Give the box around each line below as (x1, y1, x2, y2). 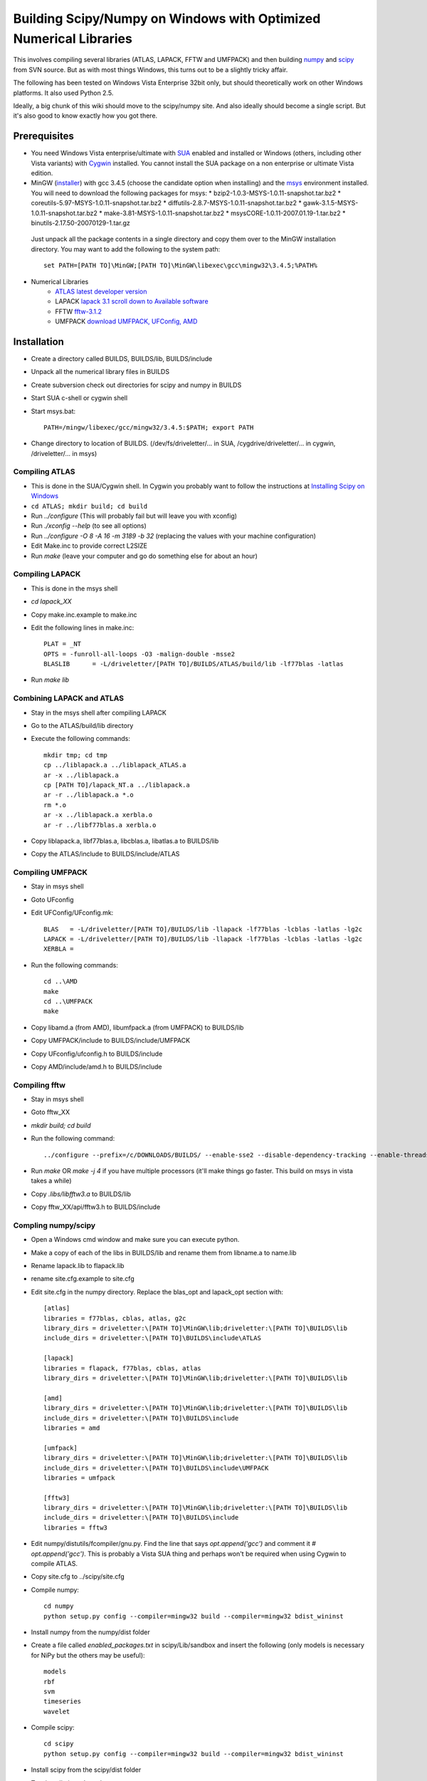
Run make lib (31, 675, 70, 684)
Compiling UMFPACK (13, 868, 88, 878)
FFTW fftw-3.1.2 (55, 307, 102, 316)
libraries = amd (43, 1423, 100, 1432)
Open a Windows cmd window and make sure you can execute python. (31, 1235, 240, 1244)
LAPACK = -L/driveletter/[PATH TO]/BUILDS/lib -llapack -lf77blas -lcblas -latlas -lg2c (43, 935, 363, 943)
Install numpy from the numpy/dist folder (31, 1628, 151, 1636)
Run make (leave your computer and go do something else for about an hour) (31, 551, 258, 560)
